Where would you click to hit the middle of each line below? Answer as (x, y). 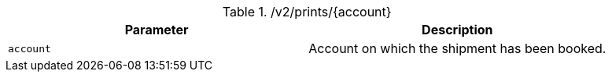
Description (457, 30)
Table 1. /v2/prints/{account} (307, 12)
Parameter (157, 30)
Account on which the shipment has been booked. (457, 48)
